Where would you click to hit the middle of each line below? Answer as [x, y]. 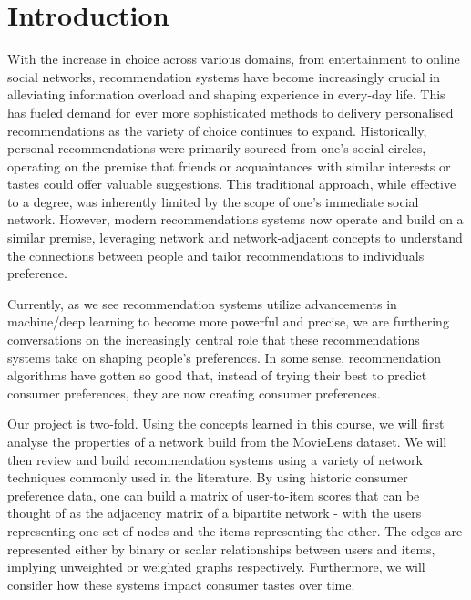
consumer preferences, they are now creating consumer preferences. [194, 393]
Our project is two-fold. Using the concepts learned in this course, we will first [226, 424]
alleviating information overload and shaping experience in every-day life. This [226, 94]
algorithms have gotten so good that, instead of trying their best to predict [217, 375]
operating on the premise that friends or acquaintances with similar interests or [229, 166]
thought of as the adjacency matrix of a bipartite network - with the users [215, 513]
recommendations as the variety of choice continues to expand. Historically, [217, 130]
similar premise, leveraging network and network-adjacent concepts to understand [235, 238]
